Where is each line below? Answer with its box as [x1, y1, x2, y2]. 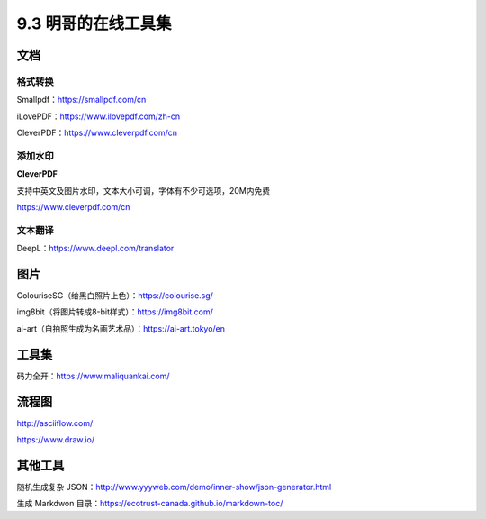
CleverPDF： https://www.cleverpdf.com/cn [16, 127, 178, 139]
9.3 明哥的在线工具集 [16, 14, 172, 33]
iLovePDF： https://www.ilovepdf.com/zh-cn [16, 111, 181, 122]
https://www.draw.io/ [16, 434, 94, 445]
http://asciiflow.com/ [16, 417, 94, 428]
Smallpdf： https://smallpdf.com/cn [16, 95, 147, 105]
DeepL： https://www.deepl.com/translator [16, 243, 175, 254]
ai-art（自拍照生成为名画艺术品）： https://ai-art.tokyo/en [16, 323, 225, 333]
